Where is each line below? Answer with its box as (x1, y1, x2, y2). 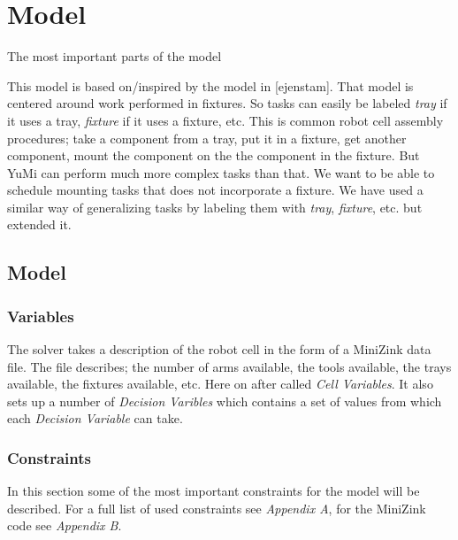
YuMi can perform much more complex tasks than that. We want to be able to (7, 163, 435, 181)
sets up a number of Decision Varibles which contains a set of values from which (7, 391, 442, 410)
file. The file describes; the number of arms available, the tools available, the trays (7, 357, 452, 375)
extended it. (7, 215, 72, 234)
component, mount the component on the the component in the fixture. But (7, 146, 420, 165)
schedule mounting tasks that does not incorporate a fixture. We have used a (7, 181, 424, 199)
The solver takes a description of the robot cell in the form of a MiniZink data (7, 340, 431, 359)
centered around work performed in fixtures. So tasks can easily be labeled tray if (7, 94, 447, 112)
